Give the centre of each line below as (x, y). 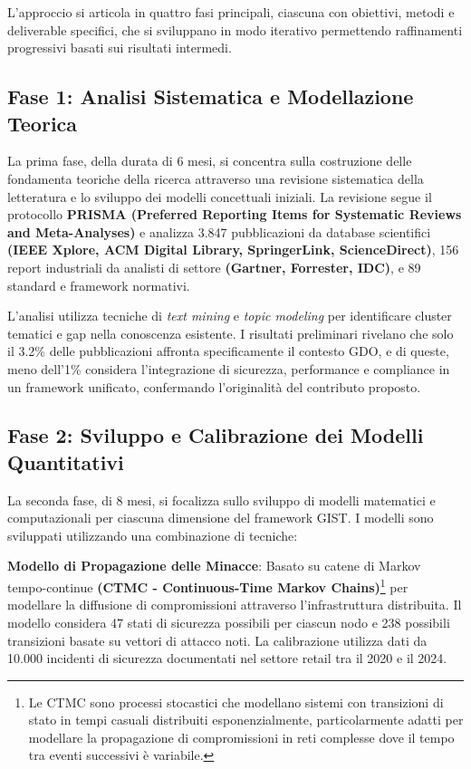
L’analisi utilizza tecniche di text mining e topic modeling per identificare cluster (230, 316)
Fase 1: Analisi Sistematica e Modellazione (211, 96)
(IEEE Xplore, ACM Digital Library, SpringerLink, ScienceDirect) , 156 (233, 250)
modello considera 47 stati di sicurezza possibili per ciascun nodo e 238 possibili (229, 622)
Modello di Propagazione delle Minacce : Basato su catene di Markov (214, 566)
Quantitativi (66, 461)
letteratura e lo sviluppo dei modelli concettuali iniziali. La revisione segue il (220, 196)
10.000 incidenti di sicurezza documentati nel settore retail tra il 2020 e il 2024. (227, 658)
